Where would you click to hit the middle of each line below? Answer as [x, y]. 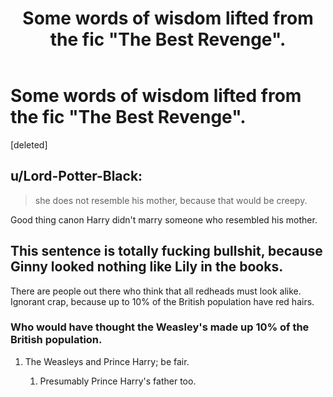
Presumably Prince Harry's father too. [118, 381]
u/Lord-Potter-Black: [76, 176]
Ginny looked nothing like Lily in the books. [147, 267]
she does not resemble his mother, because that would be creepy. [171, 200]
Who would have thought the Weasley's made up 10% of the [160, 327]
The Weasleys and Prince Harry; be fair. [107, 361]
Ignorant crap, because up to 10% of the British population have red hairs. [162, 301]
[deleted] [29, 144]
